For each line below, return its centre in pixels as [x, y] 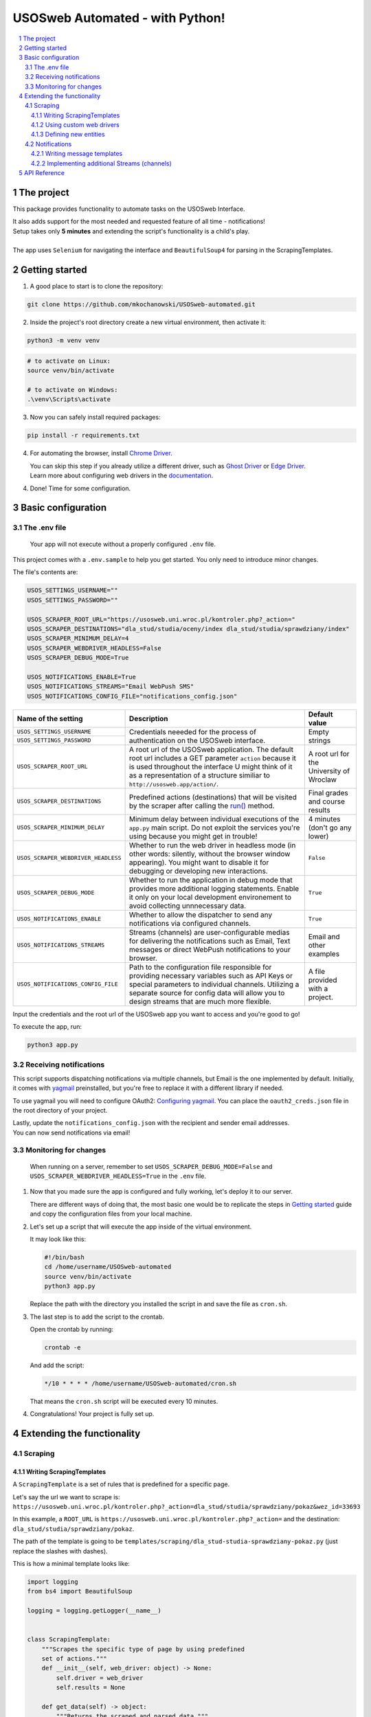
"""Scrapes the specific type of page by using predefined [143, 1649]
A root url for [329, 753]
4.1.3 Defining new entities [68, 135]
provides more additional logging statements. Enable [214, 888]
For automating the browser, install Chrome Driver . [101, 453]
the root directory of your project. [60, 1110]
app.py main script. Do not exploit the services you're [214, 828]
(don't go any [330, 828]
